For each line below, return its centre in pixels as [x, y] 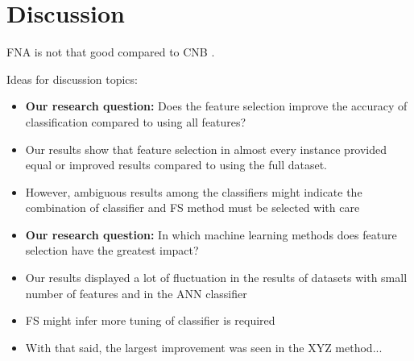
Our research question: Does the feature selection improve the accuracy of [216, 106]
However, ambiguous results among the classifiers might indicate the [194, 191]
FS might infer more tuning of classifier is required [150, 320]
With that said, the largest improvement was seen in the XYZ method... [204, 347]
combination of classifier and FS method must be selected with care [193, 207]
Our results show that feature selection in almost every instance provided [206, 149]
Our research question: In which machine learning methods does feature [211, 234]
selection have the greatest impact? [112, 250]
